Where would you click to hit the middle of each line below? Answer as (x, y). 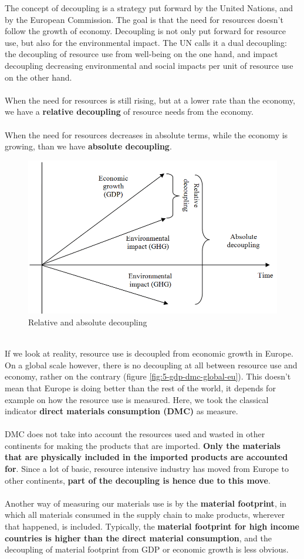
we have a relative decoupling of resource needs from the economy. (129, 112)
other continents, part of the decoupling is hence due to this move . (138, 480)
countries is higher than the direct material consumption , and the (138, 538)
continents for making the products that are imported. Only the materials (143, 445)
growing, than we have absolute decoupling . (88, 146)
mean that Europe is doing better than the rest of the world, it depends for (140, 387)
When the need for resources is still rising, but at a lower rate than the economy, (150, 100)
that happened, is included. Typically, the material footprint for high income (152, 526)
